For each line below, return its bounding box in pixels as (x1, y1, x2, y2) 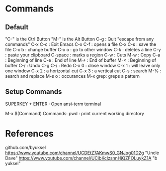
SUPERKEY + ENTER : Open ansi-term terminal (5, 101, 101, 107)
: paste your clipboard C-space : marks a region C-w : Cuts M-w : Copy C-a (5, 52, 161, 58)
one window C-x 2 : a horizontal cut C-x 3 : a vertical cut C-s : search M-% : (5, 68, 162, 74)
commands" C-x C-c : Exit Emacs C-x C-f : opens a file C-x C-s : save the (5, 41, 157, 47)
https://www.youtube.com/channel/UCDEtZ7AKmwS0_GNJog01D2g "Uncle (5, 150, 159, 156)
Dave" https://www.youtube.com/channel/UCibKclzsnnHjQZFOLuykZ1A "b (5, 155, 158, 161)
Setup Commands (5, 88, 62, 96)
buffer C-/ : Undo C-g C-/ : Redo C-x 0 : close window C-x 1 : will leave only (5, 63, 161, 68)
